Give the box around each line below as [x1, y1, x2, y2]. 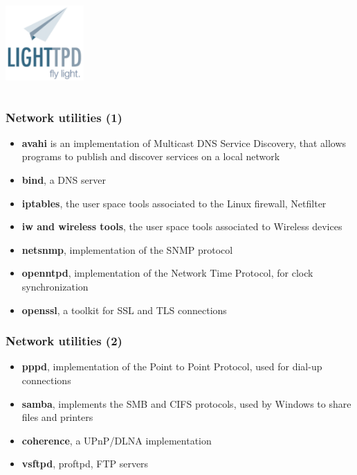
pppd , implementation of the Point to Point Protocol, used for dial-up [21, 359, 322, 374]
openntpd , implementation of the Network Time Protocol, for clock [21, 266, 313, 280]
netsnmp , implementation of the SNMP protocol [21, 242, 233, 257]
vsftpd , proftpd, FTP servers [21, 456, 149, 471]
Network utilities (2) [6, 332, 122, 349]
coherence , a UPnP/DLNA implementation [21, 433, 212, 447]
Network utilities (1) [6, 108, 122, 126]
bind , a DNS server [21, 173, 106, 187]
